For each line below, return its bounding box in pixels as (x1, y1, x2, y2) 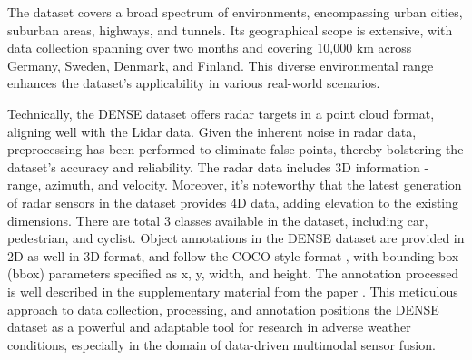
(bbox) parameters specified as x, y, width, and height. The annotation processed (7, 264, 459, 283)
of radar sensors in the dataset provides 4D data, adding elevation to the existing (7, 192, 459, 211)
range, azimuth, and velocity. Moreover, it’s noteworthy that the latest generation (7, 175, 462, 194)
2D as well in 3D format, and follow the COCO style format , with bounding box (7, 246, 459, 265)
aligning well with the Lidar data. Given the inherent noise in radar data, (7, 122, 417, 141)
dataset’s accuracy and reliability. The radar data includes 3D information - (7, 157, 429, 176)
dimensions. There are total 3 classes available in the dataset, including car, (7, 210, 428, 229)
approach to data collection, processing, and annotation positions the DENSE (7, 299, 439, 318)
